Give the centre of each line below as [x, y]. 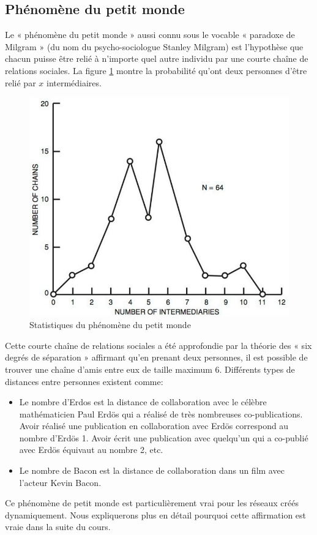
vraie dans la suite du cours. [58, 527]
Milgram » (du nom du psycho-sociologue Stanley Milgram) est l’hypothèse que [154, 46]
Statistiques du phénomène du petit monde [110, 325]
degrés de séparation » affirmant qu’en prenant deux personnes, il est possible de [156, 357]
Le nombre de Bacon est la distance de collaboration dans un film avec [152, 470]
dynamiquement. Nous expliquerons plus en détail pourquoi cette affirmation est [155, 514]
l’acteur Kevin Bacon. [60, 482]
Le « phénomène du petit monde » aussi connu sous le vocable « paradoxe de [150, 35]
